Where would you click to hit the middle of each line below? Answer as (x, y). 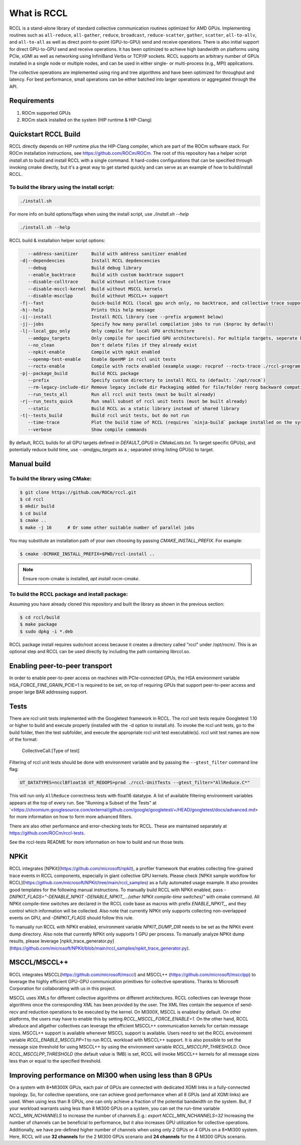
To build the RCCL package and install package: (68, 594)
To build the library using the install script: (62, 187)
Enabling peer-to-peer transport (61, 666)
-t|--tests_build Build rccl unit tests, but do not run (105, 415)
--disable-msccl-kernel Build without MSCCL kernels (95, 289)
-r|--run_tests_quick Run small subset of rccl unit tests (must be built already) (134, 401)
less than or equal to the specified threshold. (55, 1061)
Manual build (30, 464)
